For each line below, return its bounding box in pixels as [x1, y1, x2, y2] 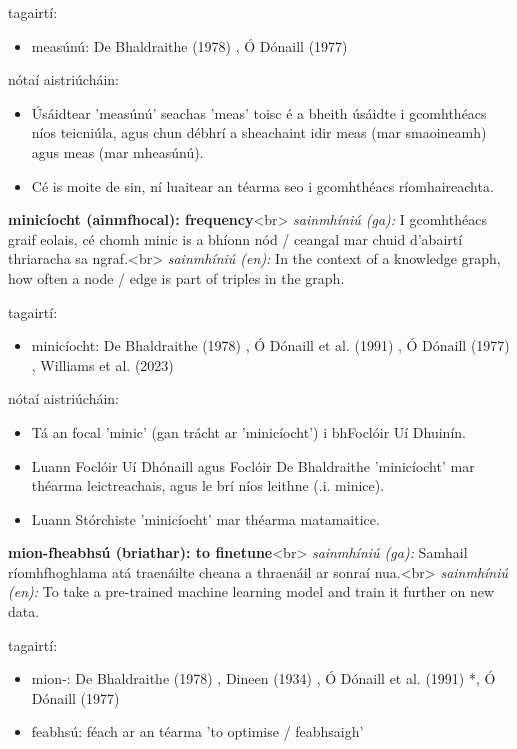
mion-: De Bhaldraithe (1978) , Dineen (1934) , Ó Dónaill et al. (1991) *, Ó [31, 668, 496, 689]
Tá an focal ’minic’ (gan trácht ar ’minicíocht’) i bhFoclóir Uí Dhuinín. [31, 421, 466, 442]
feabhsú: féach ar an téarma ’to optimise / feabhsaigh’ [31, 721, 364, 742]
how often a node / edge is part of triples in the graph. [8, 267, 345, 288]
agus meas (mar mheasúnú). [31, 141, 204, 162]
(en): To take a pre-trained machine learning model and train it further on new [8, 581, 495, 602]
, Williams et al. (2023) [31, 354, 174, 375]
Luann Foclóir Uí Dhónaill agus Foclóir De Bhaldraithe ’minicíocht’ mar [31, 455, 475, 476]
